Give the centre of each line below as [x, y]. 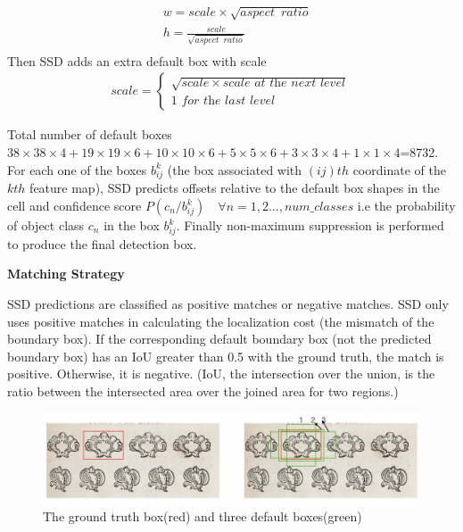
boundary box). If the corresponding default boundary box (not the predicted [219, 339]
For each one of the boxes [77, 169]
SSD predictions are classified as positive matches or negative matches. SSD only [228, 303]
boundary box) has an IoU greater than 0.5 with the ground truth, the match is [226, 356]
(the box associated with [235, 169]
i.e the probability [406, 205]
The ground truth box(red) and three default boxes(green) [203, 515]
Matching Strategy [66, 274]
